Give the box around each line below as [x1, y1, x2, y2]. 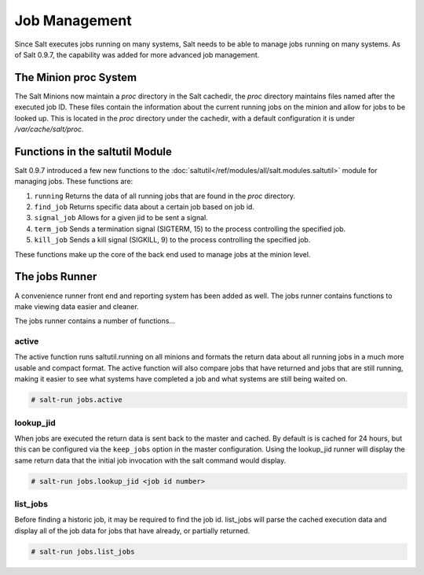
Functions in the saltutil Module [14, 145, 172, 158]
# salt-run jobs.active [31, 396, 123, 404]
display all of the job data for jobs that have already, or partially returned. [14, 525, 250, 535]
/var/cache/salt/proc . [14, 124, 84, 134]
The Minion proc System [14, 71, 137, 84]
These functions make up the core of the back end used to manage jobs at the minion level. [14, 249, 311, 259]
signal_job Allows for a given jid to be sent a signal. [34, 213, 208, 223]
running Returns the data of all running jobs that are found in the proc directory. [34, 191, 296, 201]
